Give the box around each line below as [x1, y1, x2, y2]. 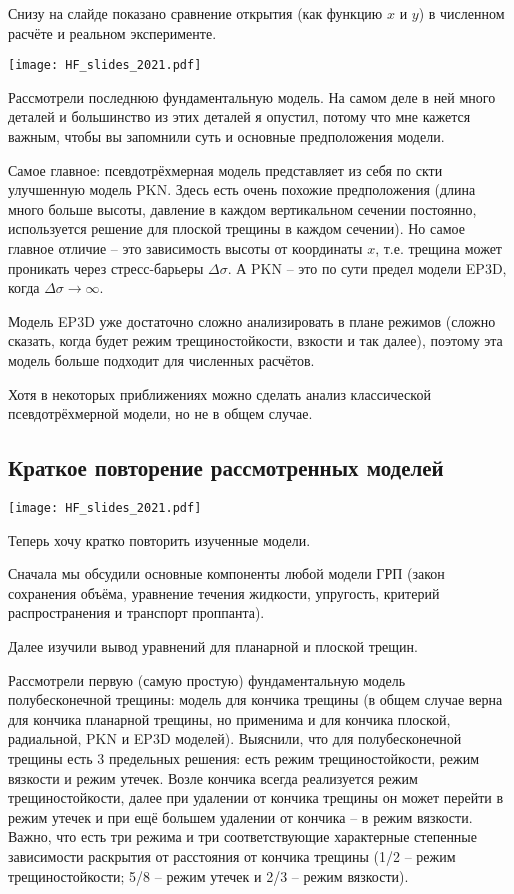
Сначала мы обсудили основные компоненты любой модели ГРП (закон [8, 563, 445, 584]
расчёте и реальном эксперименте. [8, 22, 217, 43]
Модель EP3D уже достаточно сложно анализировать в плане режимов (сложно [8, 310, 496, 331]
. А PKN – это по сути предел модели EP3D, [227, 257, 507, 278]
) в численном [418, 3, 505, 23]
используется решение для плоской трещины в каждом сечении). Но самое [8, 218, 465, 239]
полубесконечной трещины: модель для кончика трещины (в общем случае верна [8, 689, 503, 710]
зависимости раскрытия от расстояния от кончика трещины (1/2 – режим [8, 845, 456, 866]
